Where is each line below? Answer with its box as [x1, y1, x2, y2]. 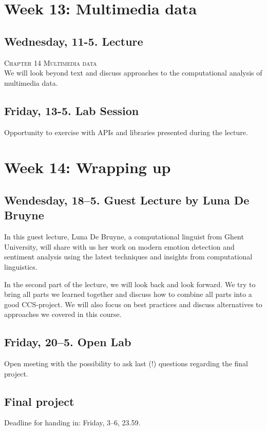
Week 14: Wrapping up [4, 157, 171, 178]
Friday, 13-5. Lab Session [4, 102, 139, 118]
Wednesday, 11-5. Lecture [4, 33, 143, 49]
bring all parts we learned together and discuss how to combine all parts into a [4, 289, 252, 299]
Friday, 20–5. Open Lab [4, 334, 131, 350]
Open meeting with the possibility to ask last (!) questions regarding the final [4, 358, 249, 369]
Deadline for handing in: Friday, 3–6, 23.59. [4, 417, 141, 428]
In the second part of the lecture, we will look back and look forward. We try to [4, 278, 256, 289]
